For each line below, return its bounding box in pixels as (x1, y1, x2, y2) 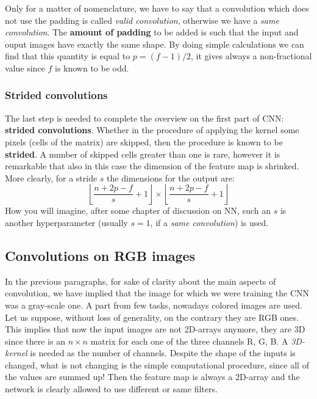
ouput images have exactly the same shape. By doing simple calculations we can (5, 37, 304, 50)
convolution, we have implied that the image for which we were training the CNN (5, 287, 310, 299)
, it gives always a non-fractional (190, 49, 312, 62)
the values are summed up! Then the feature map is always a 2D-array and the (5, 370, 300, 383)
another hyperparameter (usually (5, 216, 128, 229)
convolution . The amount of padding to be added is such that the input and (5, 26, 299, 38)
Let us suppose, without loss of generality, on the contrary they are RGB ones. (5, 310, 299, 323)
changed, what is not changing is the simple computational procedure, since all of (5, 358, 309, 371)
